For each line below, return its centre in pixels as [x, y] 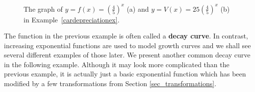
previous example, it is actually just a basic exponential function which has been [125, 74]
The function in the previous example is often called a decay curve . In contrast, [126, 36]
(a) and [138, 9]
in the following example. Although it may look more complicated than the [117, 64]
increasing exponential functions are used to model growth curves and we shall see [127, 45]
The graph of [43, 9]
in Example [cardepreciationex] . [72, 19]
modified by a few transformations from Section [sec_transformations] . [110, 83]
